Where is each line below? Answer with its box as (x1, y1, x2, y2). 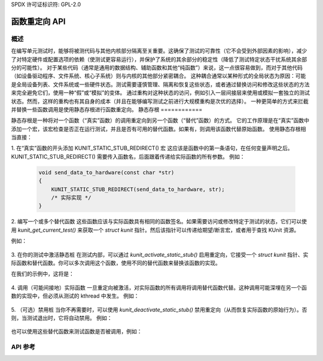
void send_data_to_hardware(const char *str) (38, 169, 175, 176)
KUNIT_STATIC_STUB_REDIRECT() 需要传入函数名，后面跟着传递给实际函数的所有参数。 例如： (11, 153, 245, 160)
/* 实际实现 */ (51, 195, 92, 201)
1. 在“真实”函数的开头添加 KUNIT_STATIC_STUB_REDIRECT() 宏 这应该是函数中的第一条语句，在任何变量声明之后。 (11, 144, 293, 152)
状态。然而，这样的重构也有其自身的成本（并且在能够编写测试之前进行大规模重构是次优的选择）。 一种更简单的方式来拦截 (11, 98, 309, 105)
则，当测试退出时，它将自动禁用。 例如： (11, 314, 112, 321)
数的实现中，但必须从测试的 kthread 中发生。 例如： (11, 292, 140, 299)
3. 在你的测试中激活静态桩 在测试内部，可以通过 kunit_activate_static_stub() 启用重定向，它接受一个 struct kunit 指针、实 (11, 251, 309, 258)
